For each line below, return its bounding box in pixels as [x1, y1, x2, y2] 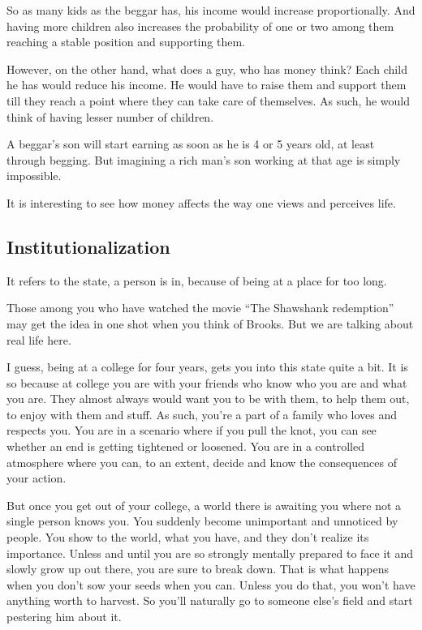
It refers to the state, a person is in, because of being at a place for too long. [6, 272, 387, 289]
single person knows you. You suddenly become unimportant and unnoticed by [6, 512, 398, 529]
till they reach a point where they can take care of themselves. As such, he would [6, 92, 410, 109]
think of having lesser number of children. [6, 108, 214, 125]
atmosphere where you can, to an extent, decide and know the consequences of [6, 453, 397, 470]
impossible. [6, 167, 62, 184]
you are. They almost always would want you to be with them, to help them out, [6, 390, 410, 407]
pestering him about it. [6, 608, 122, 625]
